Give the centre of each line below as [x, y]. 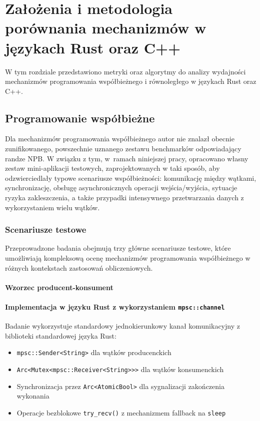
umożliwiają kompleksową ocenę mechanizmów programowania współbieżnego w [128, 258]
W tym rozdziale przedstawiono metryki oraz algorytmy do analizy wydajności [125, 71]
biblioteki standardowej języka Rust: [61, 335]
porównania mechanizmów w [106, 28]
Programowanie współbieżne [80, 118]
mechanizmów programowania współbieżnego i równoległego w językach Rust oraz [131, 81]
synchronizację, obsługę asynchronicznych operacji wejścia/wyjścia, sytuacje [121, 188]
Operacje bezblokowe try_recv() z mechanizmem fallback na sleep [121, 413]
